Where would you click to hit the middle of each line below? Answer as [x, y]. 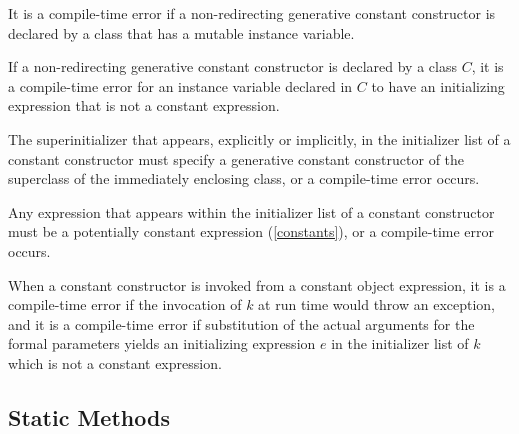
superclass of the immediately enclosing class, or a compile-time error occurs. [244, 178]
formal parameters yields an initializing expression [162, 343]
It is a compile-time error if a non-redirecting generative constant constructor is [252, 13]
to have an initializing [438, 85]
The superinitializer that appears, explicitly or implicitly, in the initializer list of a [259, 138]
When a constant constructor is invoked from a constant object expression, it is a [257, 284]
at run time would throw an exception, [377, 304]
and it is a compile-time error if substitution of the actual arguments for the [241, 323]
